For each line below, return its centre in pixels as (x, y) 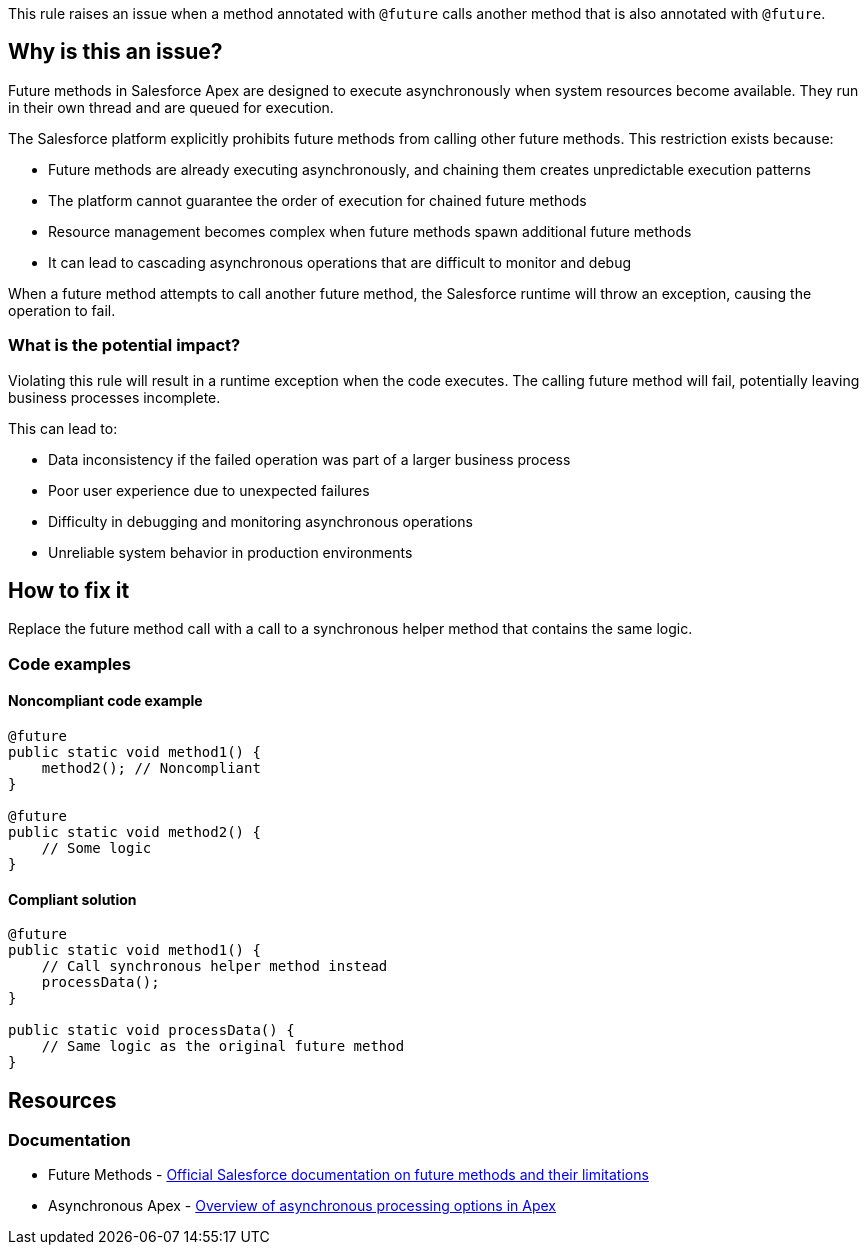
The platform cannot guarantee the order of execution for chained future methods (317, 200)
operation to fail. (62, 310)
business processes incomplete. (114, 397)
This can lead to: (63, 428)
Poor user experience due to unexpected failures (209, 490)
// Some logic (96, 848)
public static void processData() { (151, 1030)
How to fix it (69, 591)
